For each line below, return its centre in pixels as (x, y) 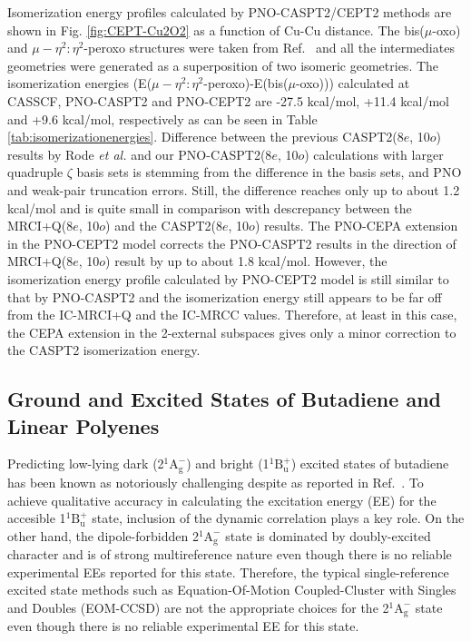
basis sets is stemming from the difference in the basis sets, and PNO (269, 172)
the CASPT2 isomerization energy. (104, 350)
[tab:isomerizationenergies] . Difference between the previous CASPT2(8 (206, 137)
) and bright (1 (228, 463)
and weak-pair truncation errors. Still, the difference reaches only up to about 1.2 (234, 189)
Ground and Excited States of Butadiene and (224, 399)
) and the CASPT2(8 (164, 226)
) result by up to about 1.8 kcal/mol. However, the (246, 261)
